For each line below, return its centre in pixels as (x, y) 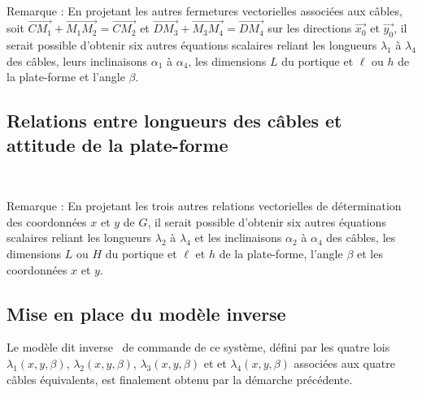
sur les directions (310, 28)
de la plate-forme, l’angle (281, 253)
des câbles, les (361, 238)
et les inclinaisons (238, 238)
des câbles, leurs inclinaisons (77, 60)
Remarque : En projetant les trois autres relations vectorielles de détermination (204, 206)
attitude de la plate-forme (117, 144)
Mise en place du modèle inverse (146, 313)
